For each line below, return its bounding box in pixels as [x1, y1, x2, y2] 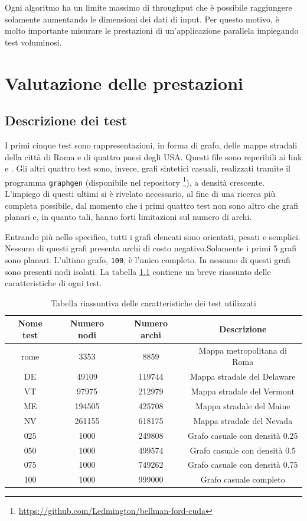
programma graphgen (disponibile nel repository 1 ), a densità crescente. [5, 174, 265, 188]
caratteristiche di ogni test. [5, 277, 102, 289]
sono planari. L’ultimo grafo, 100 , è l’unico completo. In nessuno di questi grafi [5, 254, 290, 266]
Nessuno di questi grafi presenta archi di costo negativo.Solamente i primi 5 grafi [5, 242, 297, 254]
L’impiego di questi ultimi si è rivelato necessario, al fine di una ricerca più [5, 187, 276, 200]
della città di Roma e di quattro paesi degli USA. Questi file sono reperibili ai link [5, 150, 302, 163]
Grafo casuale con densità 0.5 [190, 444, 296, 456]
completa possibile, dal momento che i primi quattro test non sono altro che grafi [5, 199, 299, 211]
